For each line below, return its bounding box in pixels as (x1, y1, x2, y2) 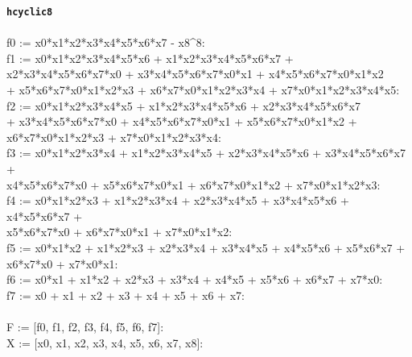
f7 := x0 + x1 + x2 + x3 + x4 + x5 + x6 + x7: (6, 286, 245, 303)
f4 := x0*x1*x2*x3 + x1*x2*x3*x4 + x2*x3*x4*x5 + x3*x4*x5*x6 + (6, 192, 349, 209)
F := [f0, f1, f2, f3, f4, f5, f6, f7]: (6, 318, 164, 334)
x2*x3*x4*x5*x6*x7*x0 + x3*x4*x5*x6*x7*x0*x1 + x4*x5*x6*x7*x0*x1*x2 (6, 65, 384, 82)
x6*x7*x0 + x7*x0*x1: (6, 255, 118, 272)
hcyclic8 (6, 6, 53, 18)
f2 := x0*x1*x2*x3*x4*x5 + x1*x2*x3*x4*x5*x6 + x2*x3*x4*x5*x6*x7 (6, 97, 360, 114)
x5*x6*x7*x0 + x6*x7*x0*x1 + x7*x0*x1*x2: (6, 223, 233, 240)
